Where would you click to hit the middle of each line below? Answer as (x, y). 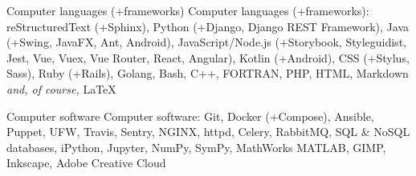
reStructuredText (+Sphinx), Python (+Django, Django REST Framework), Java (208, 26)
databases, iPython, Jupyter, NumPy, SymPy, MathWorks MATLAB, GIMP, (196, 147)
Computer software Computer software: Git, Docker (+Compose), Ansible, (190, 116)
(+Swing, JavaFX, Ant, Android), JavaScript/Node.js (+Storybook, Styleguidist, (206, 42)
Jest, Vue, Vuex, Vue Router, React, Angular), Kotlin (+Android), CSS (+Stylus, (208, 57)
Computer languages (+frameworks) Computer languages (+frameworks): (188, 10)
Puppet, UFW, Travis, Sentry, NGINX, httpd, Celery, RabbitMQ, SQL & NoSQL (208, 132)
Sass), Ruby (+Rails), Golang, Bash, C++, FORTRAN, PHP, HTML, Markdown (208, 73)
